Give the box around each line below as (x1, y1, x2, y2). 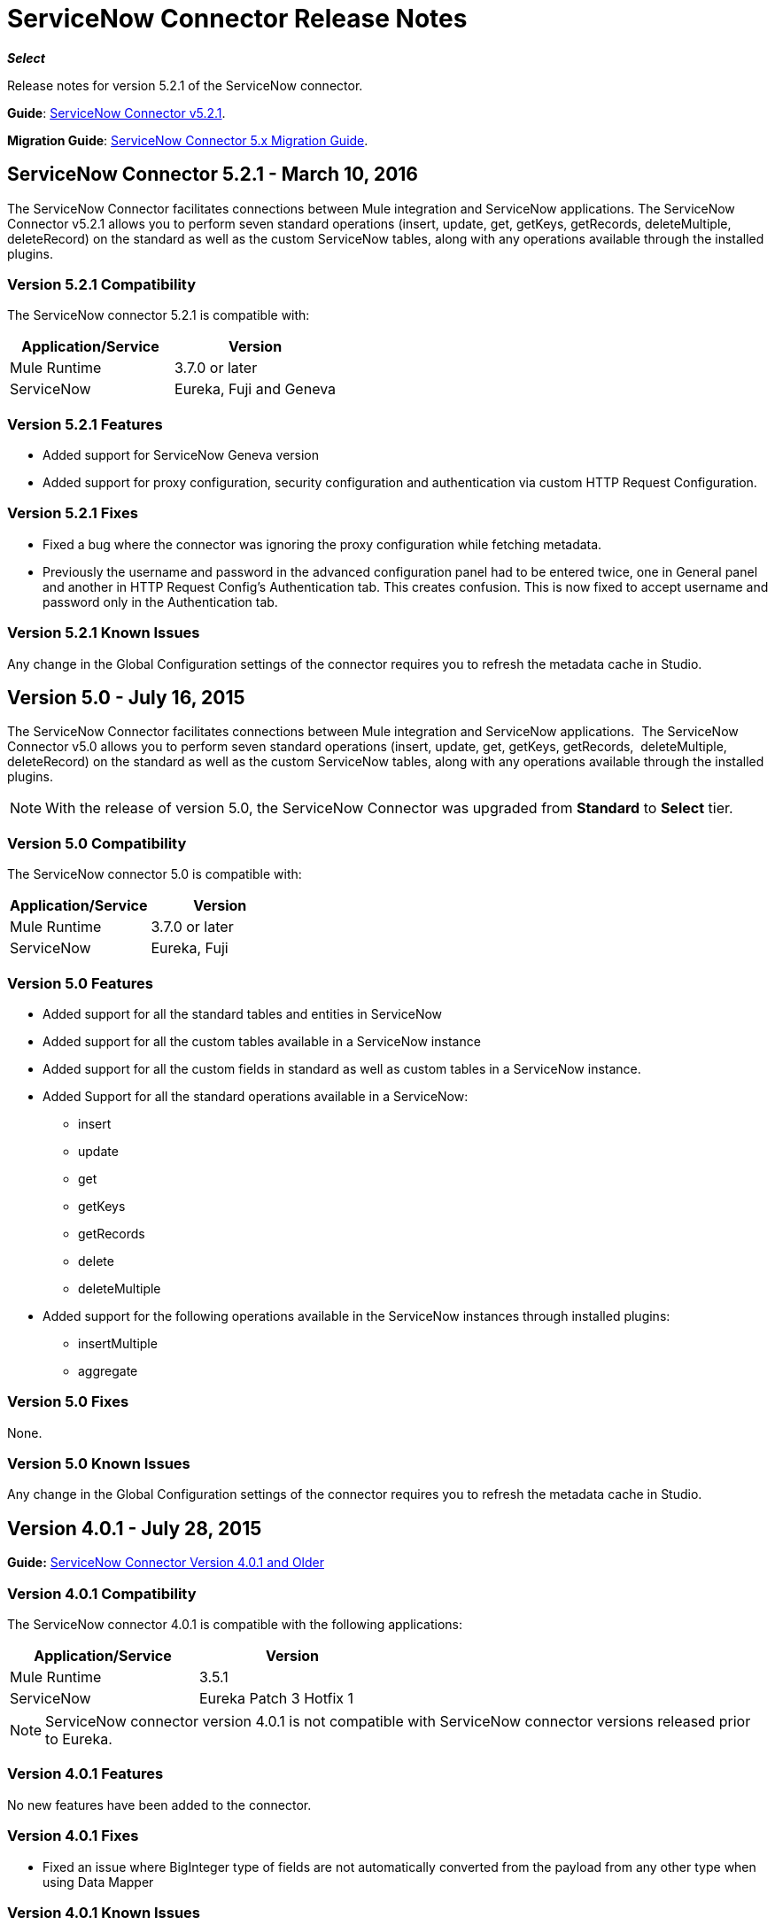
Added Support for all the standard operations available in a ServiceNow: (43, 1088, 469, 1104)
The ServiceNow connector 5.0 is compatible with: (7, 866, 302, 882)
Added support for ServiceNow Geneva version (43, 447, 320, 463)
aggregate (78, 1362, 138, 1378)
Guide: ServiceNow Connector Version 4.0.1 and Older (7, 1555, 324, 1571)
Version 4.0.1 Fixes (7, 1827, 139, 1845)
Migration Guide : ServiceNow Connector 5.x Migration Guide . (7, 132, 368, 148)
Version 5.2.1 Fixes (7, 504, 138, 523)
